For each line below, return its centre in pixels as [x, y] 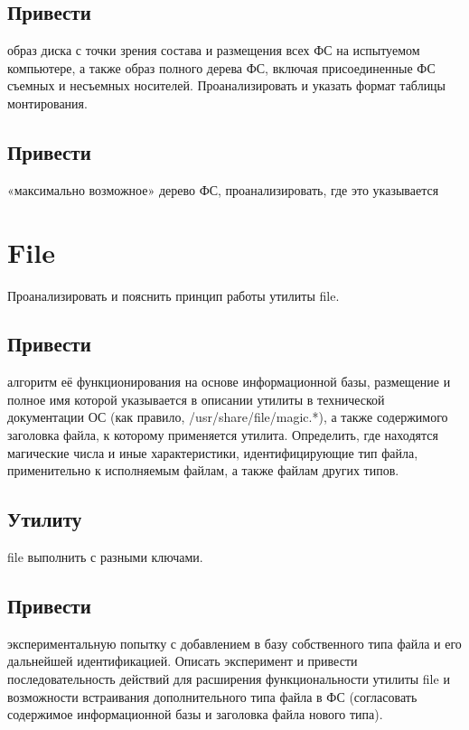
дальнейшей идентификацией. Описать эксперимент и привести [183, 661]
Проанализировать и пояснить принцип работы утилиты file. [174, 295]
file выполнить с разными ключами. [105, 557]
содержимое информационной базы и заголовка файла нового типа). [195, 714]
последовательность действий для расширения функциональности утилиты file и [229, 679]
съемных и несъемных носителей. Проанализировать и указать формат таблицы [227, 85]
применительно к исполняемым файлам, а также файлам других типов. [203, 470]
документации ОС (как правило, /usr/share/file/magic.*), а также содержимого [228, 417]
